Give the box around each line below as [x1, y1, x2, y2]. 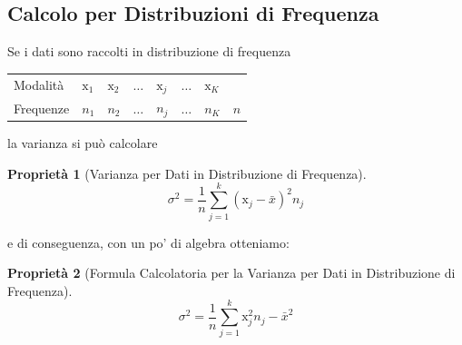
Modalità [14, 74, 64, 94]
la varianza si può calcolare [7, 133, 158, 153]
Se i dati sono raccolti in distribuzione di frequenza [7, 42, 291, 61]
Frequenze [14, 98, 70, 117]
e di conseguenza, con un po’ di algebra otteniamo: [7, 232, 290, 251]
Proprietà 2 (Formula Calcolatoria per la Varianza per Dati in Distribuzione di [7, 263, 456, 282]
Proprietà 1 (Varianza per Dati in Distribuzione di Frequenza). [7, 163, 367, 182]
